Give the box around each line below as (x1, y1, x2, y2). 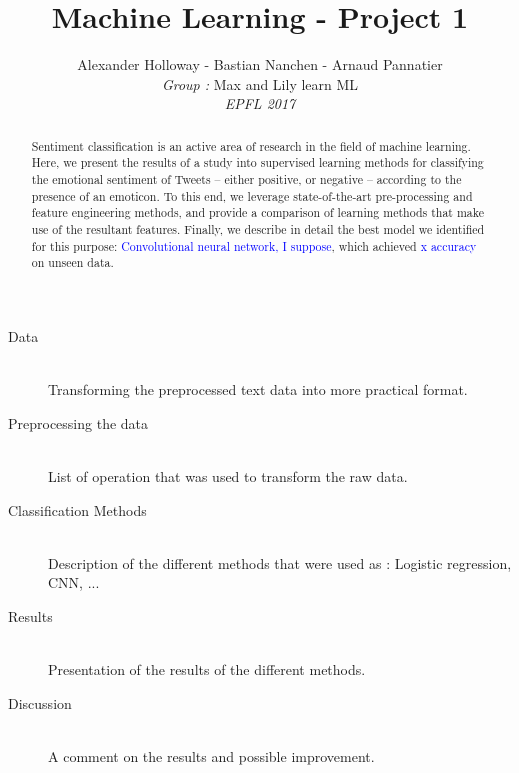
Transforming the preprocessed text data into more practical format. (48, 379, 468, 400)
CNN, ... (48, 572, 100, 593)
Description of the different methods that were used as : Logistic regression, (48, 552, 512, 573)
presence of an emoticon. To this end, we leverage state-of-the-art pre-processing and (31, 187, 473, 204)
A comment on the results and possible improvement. (48, 745, 375, 766)
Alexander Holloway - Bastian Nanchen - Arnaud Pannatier (77, 54, 443, 75)
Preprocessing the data (8, 412, 149, 433)
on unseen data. (31, 254, 114, 271)
